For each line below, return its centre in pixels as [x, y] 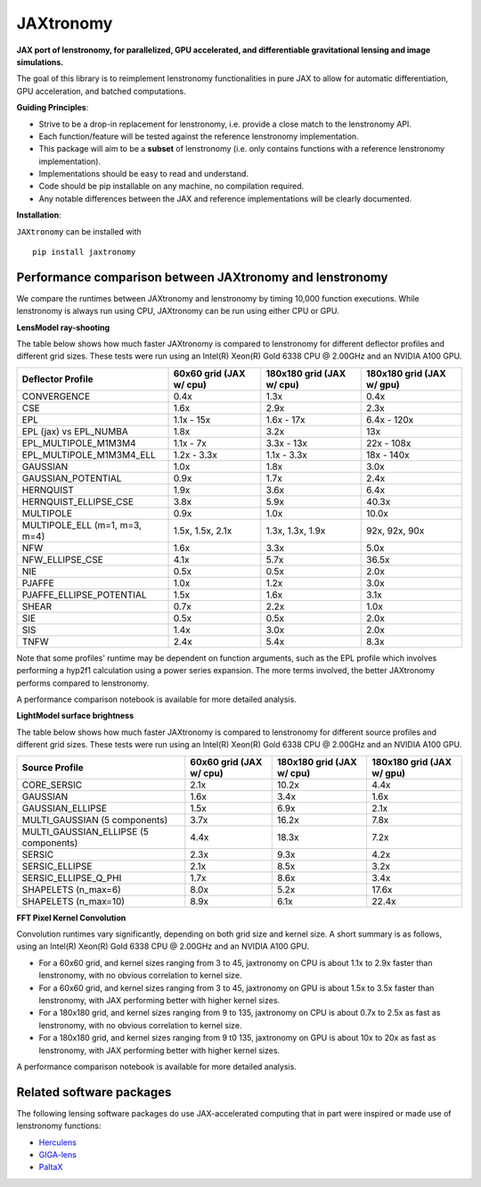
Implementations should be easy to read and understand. [144, 174]
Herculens [58, 1142]
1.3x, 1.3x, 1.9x [296, 531]
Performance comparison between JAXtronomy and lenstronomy [202, 277]
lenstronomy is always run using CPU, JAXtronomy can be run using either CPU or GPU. [178, 311]
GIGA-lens [58, 1154]
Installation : [39, 215]
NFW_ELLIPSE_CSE [63, 559]
